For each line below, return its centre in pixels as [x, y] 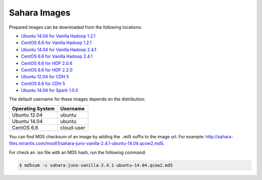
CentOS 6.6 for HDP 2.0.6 [47, 63]
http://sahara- [219, 136]
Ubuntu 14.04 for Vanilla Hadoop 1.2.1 [58, 36]
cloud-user [73, 128]
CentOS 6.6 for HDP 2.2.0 [47, 70]
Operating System [33, 108]
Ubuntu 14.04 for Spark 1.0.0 [50, 90]
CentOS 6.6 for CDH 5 [43, 83]
